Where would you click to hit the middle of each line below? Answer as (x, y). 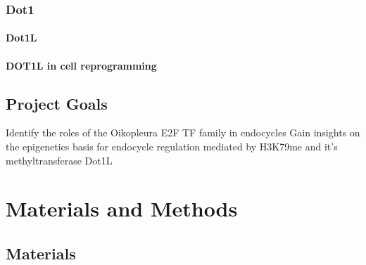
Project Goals (57, 103)
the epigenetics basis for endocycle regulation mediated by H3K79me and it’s (172, 147)
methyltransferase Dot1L (59, 160)
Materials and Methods (122, 208)
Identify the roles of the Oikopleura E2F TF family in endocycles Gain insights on (183, 132)
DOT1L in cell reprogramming (81, 65)
